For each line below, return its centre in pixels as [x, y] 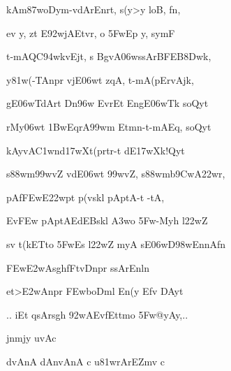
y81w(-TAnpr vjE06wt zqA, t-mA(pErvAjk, [100, 79]
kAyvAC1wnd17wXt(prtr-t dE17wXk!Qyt [96, 150]
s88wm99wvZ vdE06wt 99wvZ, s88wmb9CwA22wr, [116, 174]
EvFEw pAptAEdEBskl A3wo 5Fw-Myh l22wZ [107, 220]
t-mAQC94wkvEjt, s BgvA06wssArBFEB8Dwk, [109, 56]
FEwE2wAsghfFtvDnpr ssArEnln [78, 267]
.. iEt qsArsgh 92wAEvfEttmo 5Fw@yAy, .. [97, 314]
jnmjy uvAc [31, 338]
